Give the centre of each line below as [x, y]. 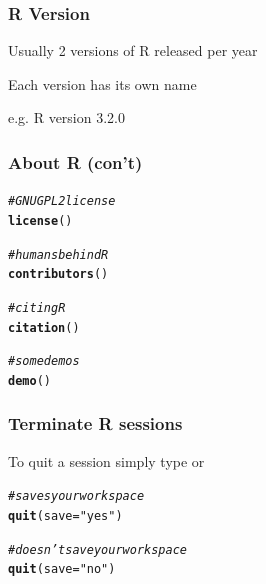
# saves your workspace [76, 496]
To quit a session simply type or [106, 460]
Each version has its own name [102, 83]
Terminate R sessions [95, 423]
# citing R [37, 307]
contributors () [58, 274]
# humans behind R [58, 254]
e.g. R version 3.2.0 [66, 117]
